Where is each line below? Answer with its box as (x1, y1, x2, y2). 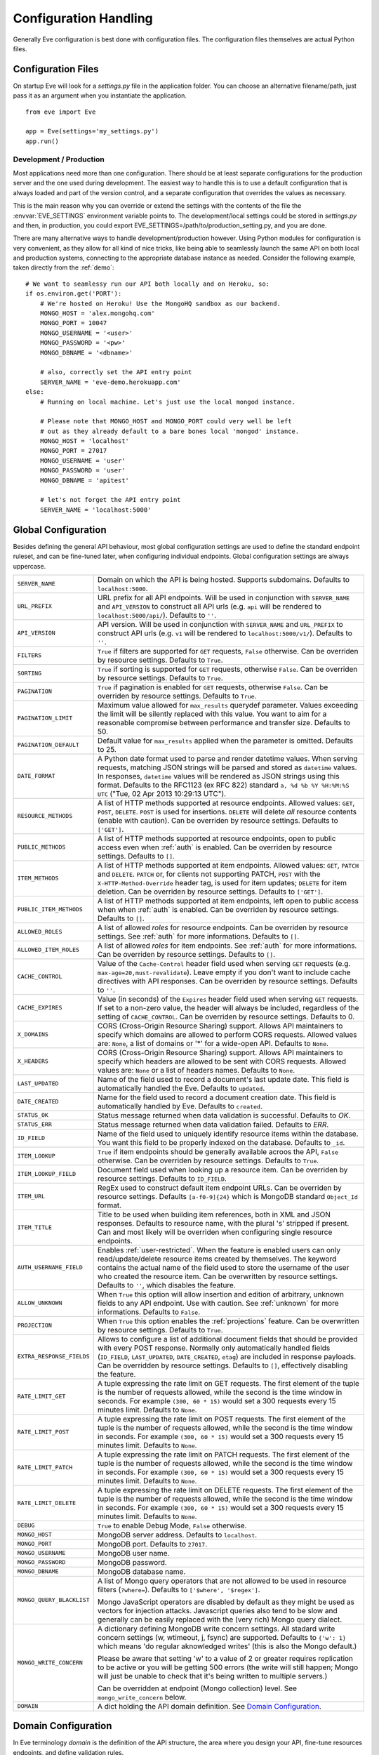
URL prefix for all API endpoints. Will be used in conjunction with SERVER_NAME (97, 592, 350, 602)
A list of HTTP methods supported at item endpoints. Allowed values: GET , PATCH (97, 860, 359, 870)
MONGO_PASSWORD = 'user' (39, 467, 126, 475)
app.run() (25, 137, 59, 145)
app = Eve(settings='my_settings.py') (25, 127, 159, 135)
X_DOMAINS (17, 1031, 49, 1038)
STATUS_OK (17, 1111, 49, 1119)
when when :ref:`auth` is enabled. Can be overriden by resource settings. (97, 904, 340, 914)
